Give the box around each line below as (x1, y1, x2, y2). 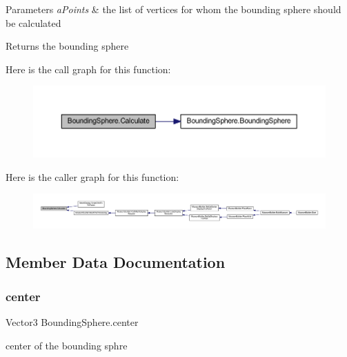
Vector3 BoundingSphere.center (6, 314, 139, 329)
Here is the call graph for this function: (6, 61, 171, 76)
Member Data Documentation (6, 251, 226, 273)
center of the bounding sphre (6, 338, 128, 352)
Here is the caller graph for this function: (6, 169, 179, 184)
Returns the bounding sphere (6, 39, 129, 53)
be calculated (6, 15, 61, 30)
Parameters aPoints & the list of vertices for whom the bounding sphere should (6, 2, 341, 16)
